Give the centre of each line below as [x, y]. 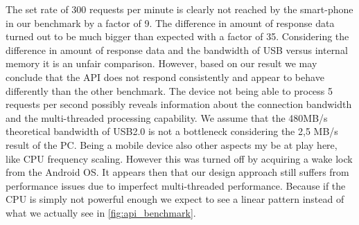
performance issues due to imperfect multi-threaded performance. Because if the [176, 185]
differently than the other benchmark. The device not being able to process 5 [169, 90]
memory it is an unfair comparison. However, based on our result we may [161, 63]
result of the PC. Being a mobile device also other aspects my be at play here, [172, 144]
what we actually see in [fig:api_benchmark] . [101, 212]
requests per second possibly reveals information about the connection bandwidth [179, 104]
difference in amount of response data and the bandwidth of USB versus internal [177, 49]
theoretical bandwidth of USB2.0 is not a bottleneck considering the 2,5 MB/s [172, 131]
